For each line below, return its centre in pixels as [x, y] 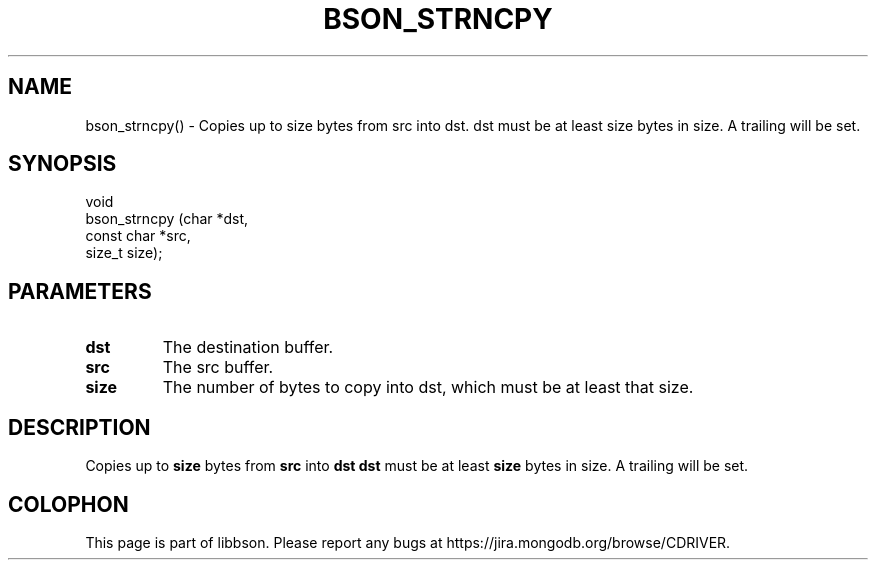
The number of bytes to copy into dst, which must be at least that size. [428, 387]
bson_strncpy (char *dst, [167, 219]
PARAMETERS [80, 291]
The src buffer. [218, 367]
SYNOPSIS [62, 164]
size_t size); [124, 253]
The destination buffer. [248, 347]
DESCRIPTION [79, 427]
